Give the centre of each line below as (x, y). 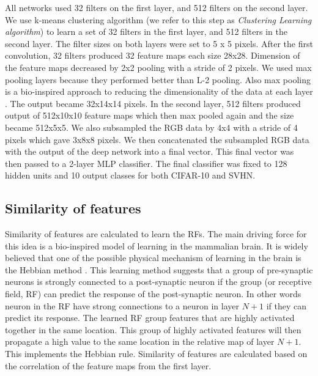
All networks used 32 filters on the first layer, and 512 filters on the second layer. (157, 7)
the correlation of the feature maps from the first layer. (108, 365)
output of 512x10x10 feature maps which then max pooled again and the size (150, 115)
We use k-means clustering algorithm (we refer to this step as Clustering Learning (158, 19)
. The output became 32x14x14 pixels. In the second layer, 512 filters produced (153, 103)
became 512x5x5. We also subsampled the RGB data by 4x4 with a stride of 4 (151, 127)
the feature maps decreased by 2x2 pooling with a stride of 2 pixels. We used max (158, 67)
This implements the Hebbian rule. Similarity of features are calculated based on (156, 354)
